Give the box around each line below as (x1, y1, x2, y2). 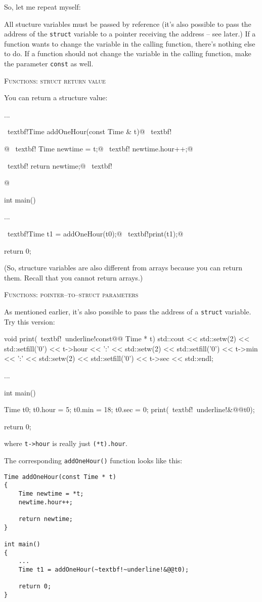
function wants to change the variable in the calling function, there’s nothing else (4, 38, 255, 49)
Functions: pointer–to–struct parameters (4, 289, 139, 300)
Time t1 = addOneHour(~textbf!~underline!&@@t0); (18, 566, 189, 573)
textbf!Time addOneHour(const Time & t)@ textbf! (7, 126, 172, 137)
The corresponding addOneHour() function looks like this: (4, 455, 183, 466)
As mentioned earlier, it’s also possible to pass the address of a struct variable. (4, 306, 251, 316)
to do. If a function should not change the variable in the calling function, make (4, 48, 251, 59)
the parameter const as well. (4, 58, 94, 69)
